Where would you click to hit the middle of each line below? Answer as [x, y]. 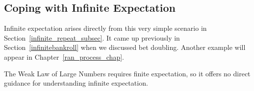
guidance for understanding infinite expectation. [76, 83]
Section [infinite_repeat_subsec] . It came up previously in [92, 37]
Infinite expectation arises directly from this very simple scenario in [105, 28]
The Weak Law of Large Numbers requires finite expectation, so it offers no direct [127, 73]
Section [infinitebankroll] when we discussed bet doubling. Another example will [125, 47]
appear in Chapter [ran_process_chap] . [64, 57]
